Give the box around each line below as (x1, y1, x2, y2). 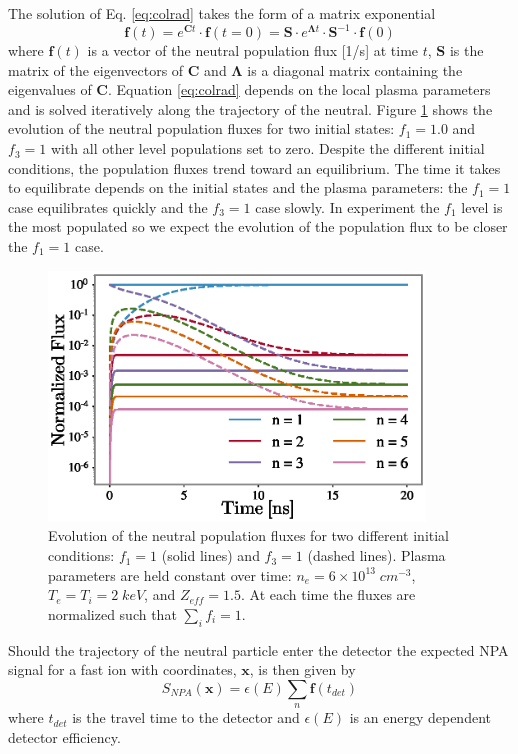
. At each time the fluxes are (241, 584, 416, 605)
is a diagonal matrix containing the (247, 59, 463, 80)
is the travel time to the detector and (72, 707, 300, 728)
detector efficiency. (8, 726, 121, 747)
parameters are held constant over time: (48, 564, 292, 585)
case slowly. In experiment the (255, 196, 440, 217)
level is (461, 196, 503, 217)
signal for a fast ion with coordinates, (8, 659, 237, 680)
